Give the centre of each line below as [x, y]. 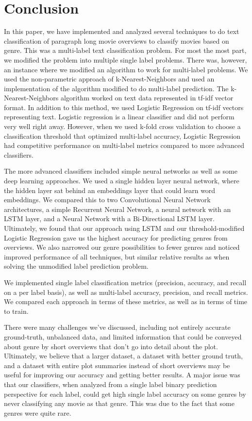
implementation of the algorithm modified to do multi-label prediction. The [116, 88]
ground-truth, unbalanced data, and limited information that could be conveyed [123, 336]
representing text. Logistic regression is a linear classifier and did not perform [119, 117]
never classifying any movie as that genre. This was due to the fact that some [119, 403]
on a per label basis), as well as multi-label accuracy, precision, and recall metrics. [126, 292]
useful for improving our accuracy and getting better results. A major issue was [122, 375]
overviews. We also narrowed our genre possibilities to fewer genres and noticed [122, 247]
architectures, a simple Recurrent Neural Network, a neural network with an [118, 209]
